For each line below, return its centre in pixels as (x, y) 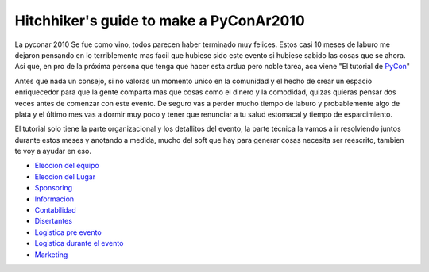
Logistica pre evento (68, 232)
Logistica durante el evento (79, 243)
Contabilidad (56, 210)
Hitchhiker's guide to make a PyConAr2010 (160, 21)
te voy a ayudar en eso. (53, 151)
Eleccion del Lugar (65, 176)
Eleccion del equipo (67, 166)
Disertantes (54, 221)
